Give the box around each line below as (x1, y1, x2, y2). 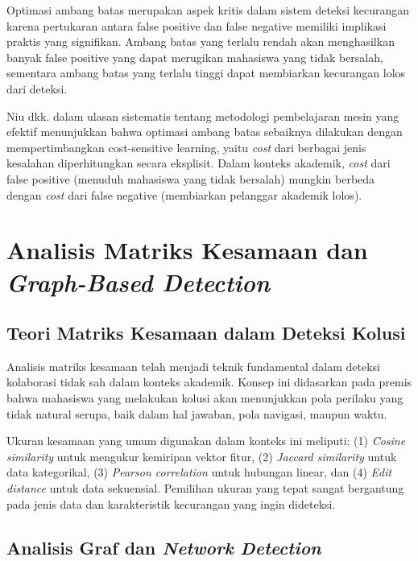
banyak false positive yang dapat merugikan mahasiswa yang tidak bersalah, (6, 48, 383, 65)
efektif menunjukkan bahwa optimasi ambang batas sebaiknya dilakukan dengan (6, 123, 403, 140)
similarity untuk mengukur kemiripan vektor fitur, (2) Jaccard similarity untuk (6, 448, 397, 464)
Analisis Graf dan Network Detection (6, 534, 321, 559)
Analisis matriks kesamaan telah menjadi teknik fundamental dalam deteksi (6, 357, 380, 374)
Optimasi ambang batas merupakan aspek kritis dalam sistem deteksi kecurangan (6, 2, 409, 18)
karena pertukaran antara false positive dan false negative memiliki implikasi (6, 17, 387, 34)
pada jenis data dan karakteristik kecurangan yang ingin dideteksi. (6, 495, 336, 512)
